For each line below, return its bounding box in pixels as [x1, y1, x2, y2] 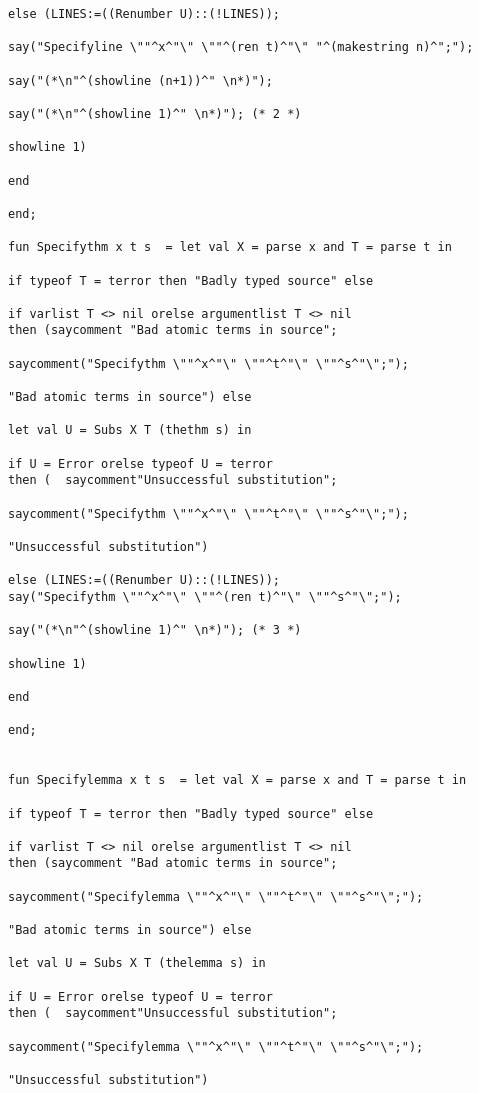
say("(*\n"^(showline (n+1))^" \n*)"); [8, 73, 273, 88]
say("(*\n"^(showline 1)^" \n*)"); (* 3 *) [8, 623, 302, 638]
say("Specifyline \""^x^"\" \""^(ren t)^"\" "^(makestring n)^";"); [8, 40, 474, 55]
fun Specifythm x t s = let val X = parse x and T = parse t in [8, 240, 452, 255]
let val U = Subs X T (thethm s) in [8, 423, 252, 438]
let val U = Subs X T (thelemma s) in [8, 956, 266, 971]
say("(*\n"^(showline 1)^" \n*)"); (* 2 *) [8, 106, 302, 121]
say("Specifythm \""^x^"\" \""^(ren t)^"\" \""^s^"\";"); [8, 589, 402, 604]
